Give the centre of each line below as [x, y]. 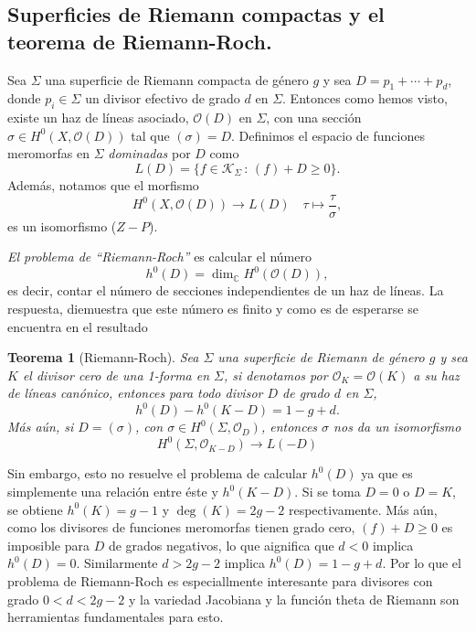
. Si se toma [328, 492]
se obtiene [35, 509]
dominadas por [149, 153]
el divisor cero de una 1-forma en [116, 375]
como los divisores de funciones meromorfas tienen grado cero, [181, 527]
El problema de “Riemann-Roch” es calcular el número [159, 257]
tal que [150, 135]
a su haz [436, 375]
